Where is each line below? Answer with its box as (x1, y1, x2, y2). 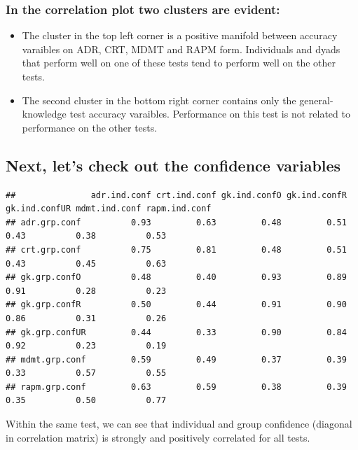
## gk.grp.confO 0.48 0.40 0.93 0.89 (6, 272, 347, 283)
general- (299, 92, 333, 107)
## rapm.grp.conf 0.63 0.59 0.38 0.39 (6, 381, 347, 392)
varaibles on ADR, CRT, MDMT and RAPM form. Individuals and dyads (22, 41, 340, 56)
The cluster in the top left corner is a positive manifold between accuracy (22, 28, 338, 43)
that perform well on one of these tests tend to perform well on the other (22, 55, 336, 70)
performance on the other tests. (22, 120, 158, 134)
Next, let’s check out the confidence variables (6, 154, 341, 176)
